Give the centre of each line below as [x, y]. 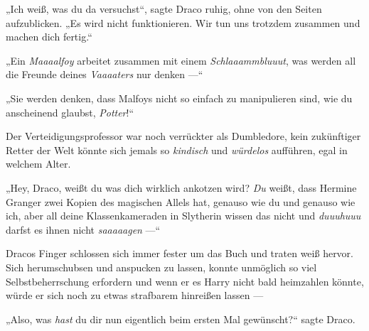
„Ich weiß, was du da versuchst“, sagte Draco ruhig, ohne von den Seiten [164, 9]
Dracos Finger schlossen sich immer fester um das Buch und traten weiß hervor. [180, 253]
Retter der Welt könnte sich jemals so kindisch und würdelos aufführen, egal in [177, 150]
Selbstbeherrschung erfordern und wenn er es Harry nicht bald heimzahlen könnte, [185, 281]
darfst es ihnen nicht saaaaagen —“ [83, 229]
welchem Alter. [38, 164]
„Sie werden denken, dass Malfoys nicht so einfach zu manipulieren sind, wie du [179, 98]
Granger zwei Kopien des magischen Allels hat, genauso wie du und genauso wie [181, 201]
